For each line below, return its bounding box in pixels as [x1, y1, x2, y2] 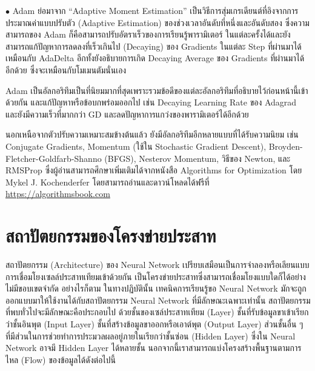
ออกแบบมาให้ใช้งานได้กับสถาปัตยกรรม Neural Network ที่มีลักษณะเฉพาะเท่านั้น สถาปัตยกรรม [5, 293, 311, 306]
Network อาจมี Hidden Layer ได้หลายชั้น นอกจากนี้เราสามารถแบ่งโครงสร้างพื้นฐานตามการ [5, 341, 302, 354]
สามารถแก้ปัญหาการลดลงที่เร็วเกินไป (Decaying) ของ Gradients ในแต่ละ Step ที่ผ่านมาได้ [5, 39, 302, 52]
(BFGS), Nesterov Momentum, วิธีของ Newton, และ [104, 152, 291, 164]
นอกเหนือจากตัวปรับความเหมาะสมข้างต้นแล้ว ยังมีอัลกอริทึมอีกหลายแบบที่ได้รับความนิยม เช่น [5, 128, 299, 141]
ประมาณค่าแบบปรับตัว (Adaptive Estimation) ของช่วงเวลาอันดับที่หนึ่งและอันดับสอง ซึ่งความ [5, 16, 310, 28]
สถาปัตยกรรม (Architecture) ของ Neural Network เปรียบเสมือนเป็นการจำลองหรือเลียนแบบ [5, 258, 310, 271]
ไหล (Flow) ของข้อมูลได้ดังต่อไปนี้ [5, 353, 116, 366]
